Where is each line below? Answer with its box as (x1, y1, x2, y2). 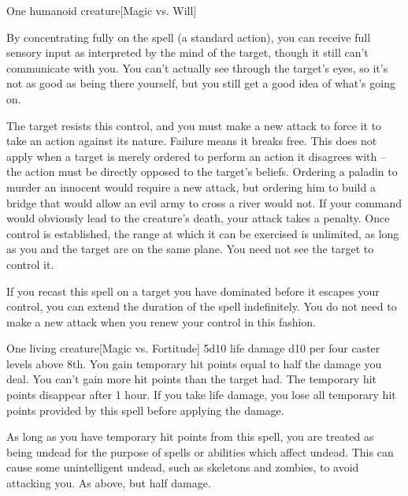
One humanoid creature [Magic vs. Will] (6, 2, 197, 18)
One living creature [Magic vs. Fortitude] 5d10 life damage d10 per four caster (6, 340, 380, 356)
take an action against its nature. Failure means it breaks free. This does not (6, 132, 377, 149)
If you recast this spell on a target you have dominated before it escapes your (6, 282, 380, 299)
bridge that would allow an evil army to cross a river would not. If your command (6, 194, 402, 211)
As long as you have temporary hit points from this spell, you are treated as (6, 428, 374, 445)
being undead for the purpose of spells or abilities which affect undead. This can (6, 443, 394, 460)
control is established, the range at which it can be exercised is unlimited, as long (6, 225, 399, 241)
